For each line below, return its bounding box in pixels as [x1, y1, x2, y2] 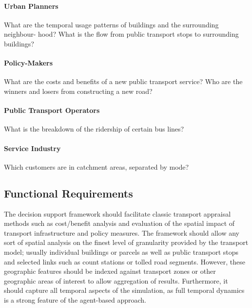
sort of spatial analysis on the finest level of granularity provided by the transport [4, 237, 249, 247]
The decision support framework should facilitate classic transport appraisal [4, 208, 231, 219]
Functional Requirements [4, 185, 133, 200]
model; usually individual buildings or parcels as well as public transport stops [4, 246, 239, 257]
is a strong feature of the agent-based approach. [4, 294, 147, 305]
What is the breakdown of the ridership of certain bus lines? [4, 124, 184, 134]
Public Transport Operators [4, 105, 100, 115]
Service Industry [4, 143, 61, 153]
